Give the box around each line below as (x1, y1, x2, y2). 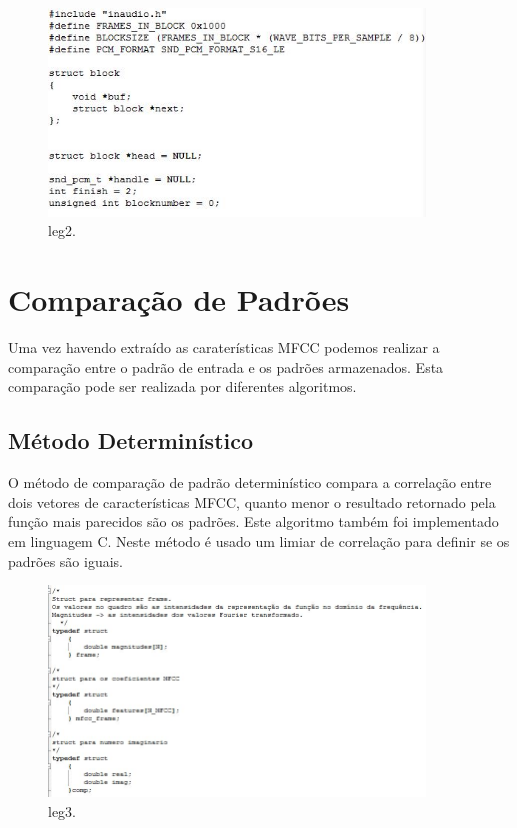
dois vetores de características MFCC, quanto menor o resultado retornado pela (8, 491, 496, 512)
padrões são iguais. (8, 550, 123, 571)
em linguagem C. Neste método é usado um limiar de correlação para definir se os (8, 530, 510, 551)
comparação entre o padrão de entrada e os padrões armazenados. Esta (8, 356, 444, 377)
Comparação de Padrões (8, 279, 350, 320)
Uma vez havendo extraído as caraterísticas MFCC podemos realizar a (8, 337, 440, 358)
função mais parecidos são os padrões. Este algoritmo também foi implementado (8, 511, 499, 532)
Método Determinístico (8, 425, 254, 456)
